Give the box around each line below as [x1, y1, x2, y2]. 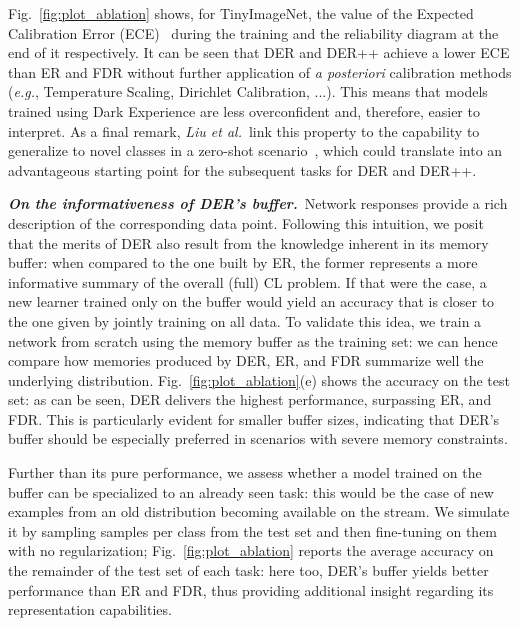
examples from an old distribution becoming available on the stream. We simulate [8, 501, 510, 522]
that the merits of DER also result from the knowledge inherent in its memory [8, 232, 489, 253]
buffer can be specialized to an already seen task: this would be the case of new [8, 481, 494, 502]
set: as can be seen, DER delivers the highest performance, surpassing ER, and [8, 389, 492, 410]
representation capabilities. [8, 599, 172, 620]
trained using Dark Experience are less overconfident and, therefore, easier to [8, 100, 480, 121]
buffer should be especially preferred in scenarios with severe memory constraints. [8, 428, 508, 449]
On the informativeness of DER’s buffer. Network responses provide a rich [8, 193, 508, 214]
